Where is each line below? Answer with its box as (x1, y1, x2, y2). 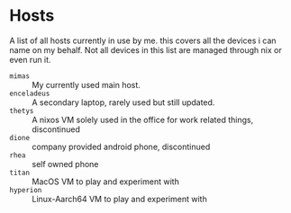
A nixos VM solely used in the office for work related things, (32, 114, 254, 125)
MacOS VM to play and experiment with (32, 176, 180, 187)
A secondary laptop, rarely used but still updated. (32, 96, 215, 108)
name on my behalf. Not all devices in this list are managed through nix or (9, 44, 282, 55)
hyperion (9, 185, 42, 194)
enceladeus (9, 89, 50, 98)
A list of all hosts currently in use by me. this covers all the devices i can (9, 35, 277, 46)
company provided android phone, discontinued (32, 141, 211, 152)
